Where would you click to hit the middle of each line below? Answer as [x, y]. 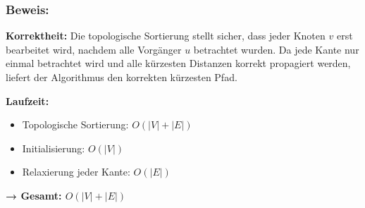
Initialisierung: [54, 148]
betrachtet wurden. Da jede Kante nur [276, 49]
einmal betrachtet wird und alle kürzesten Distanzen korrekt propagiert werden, [178, 63]
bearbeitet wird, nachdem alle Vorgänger [94, 49]
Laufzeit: [27, 100]
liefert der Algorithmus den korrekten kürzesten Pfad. [122, 77]
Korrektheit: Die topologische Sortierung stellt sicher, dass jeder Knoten [166, 36]
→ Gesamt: [34, 195]
